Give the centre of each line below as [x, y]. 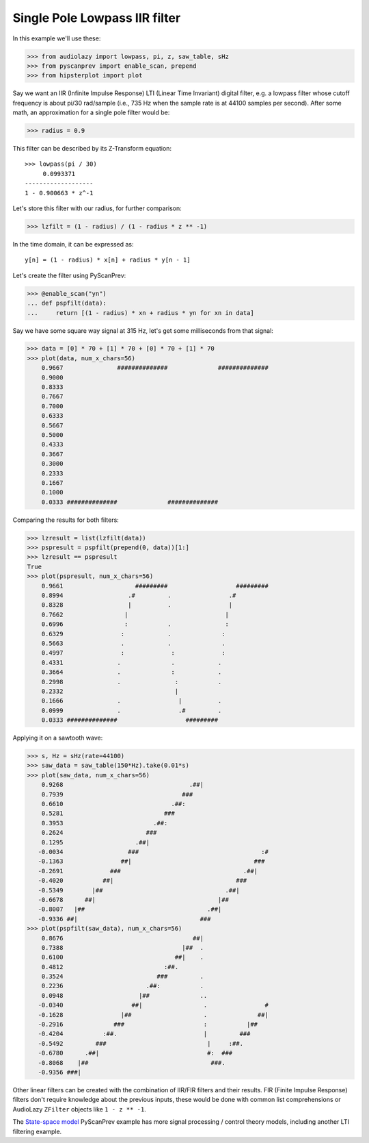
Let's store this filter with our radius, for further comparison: [97, 208]
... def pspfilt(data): [67, 303]
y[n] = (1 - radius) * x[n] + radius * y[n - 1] [108, 260]
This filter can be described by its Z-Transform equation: [92, 149]
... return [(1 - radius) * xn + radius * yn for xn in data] [140, 313]
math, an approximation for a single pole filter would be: [91, 112]
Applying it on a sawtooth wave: [58, 738]
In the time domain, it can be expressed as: [73, 244]
